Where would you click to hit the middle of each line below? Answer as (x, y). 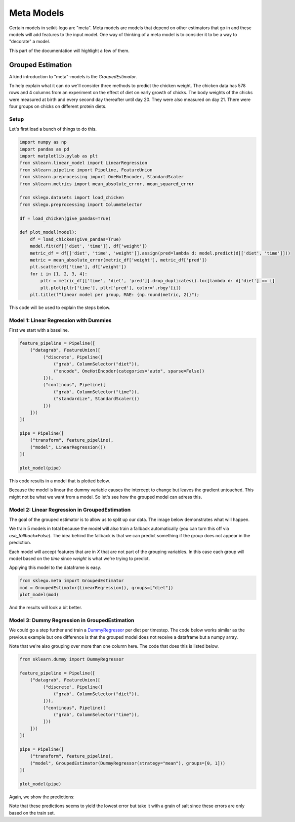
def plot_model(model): (48, 232)
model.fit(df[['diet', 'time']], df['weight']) (89, 246)
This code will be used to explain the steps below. (60, 308)
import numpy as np (43, 142)
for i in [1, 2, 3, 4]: (59, 274)
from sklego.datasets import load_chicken (72, 198)
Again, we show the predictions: (42, 797)
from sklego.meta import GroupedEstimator (72, 581)
